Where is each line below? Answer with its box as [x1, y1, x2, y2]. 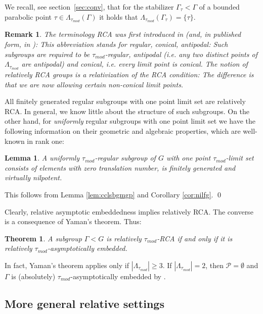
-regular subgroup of [95, 152, 156, 163]
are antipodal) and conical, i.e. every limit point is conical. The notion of [21, 59, 248, 69]
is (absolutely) [11, 271, 56, 281]
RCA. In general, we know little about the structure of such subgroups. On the [5, 106, 250, 116]
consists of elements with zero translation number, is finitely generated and [5, 162, 236, 173]
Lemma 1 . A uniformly [5, 152, 80, 163]
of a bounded [199, 2, 240, 12]
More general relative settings [5, 295, 164, 311]
